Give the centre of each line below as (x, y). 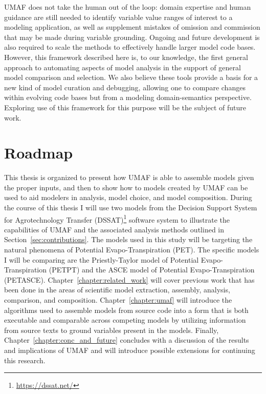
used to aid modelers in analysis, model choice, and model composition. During (128, 197)
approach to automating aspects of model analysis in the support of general (123, 67)
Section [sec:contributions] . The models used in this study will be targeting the (128, 239)
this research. (25, 360)
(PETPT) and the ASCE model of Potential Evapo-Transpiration (152, 270)
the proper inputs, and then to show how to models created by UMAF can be (126, 187)
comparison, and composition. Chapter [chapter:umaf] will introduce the (118, 300)
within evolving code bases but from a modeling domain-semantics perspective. (128, 97)
